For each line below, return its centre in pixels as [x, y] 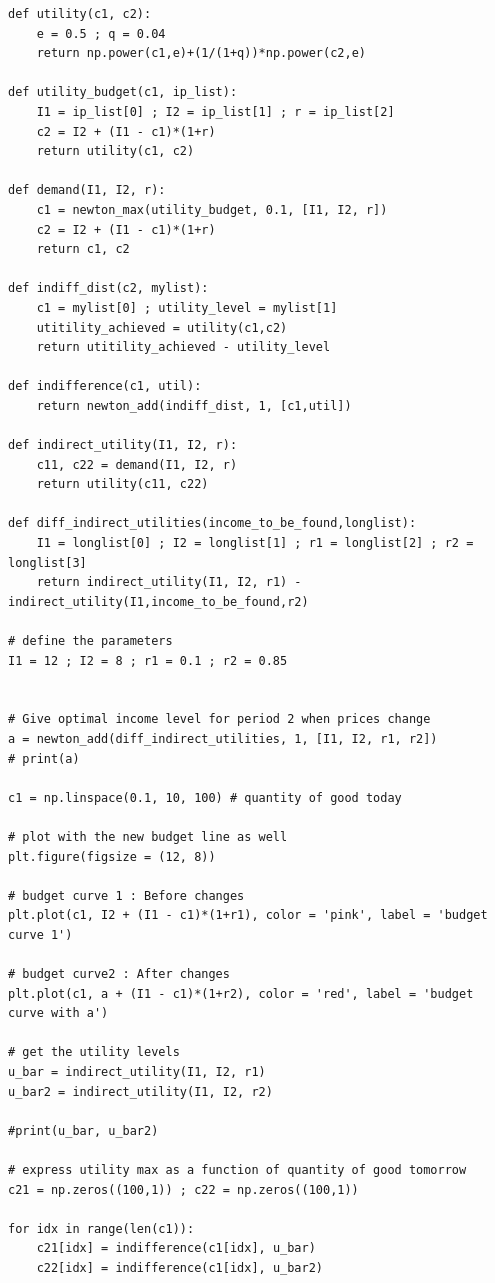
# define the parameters [90, 641]
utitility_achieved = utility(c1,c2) [162, 327]
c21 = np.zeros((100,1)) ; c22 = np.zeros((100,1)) [183, 1189]
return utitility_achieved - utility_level [183, 347]
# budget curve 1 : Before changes [126, 895]
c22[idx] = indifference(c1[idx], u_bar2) [179, 1268]
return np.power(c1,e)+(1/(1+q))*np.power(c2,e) [201, 53]
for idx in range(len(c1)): [101, 1228]
